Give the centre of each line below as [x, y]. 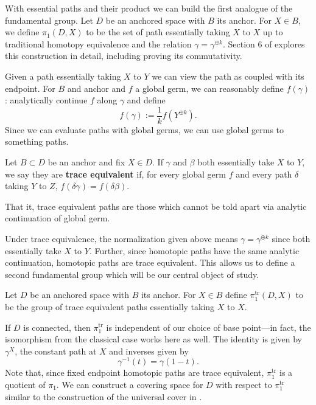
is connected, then [57, 327]
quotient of [25, 384]
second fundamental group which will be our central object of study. [132, 274]
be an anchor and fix [86, 162]
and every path [264, 174]
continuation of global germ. [58, 218]
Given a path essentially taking [63, 76]
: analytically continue [46, 100]
